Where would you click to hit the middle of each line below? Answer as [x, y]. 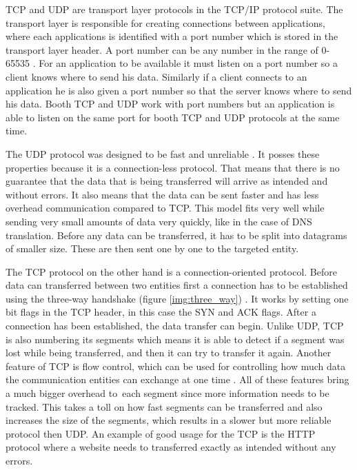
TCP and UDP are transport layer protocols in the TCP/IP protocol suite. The [174, 9]
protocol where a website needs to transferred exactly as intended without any [171, 447]
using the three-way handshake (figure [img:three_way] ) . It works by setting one [177, 298]
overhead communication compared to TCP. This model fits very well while [165, 208]
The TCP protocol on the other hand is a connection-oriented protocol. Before [171, 271]
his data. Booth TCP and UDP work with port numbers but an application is [170, 104]
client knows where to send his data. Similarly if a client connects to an [156, 76]
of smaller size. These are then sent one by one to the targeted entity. [152, 248]
